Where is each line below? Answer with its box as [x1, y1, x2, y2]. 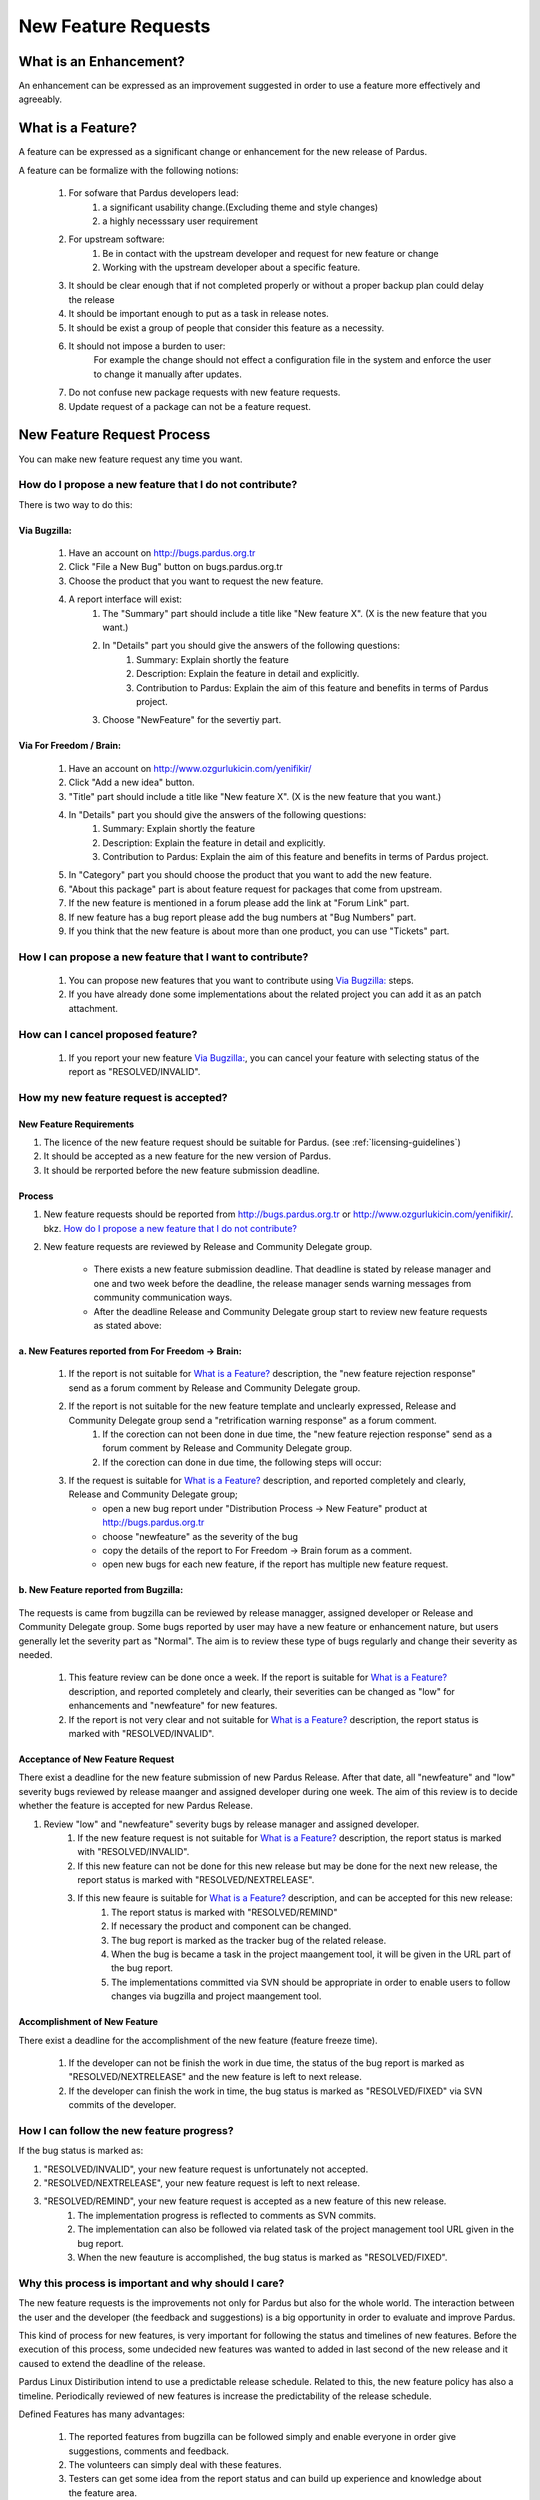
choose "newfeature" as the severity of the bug [102, 1530, 299, 1542]
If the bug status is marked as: [18, 2145, 144, 2157]
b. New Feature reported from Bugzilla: [18, 1584, 184, 1596]
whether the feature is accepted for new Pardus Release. [18, 1800, 254, 1812]
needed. [18, 1649, 53, 1660]
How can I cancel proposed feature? [18, 1027, 198, 1041]
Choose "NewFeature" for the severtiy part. [102, 714, 282, 726]
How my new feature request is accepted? [18, 1090, 228, 1104]
